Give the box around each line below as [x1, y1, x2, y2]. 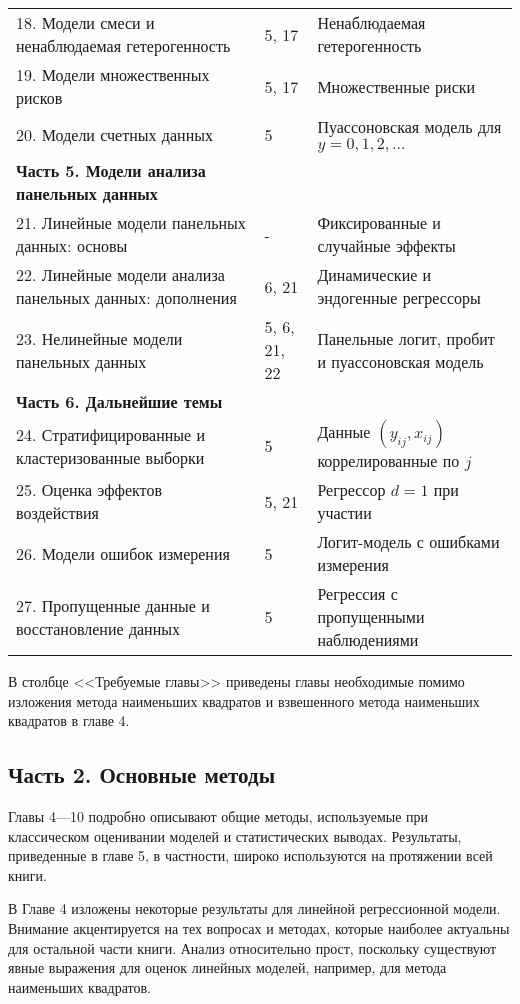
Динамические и [317, 263, 432, 286]
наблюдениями [317, 628, 419, 651]
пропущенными [317, 605, 425, 628]
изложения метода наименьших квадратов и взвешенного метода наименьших [8, 690, 480, 711]
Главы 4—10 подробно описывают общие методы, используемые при [8, 805, 429, 826]
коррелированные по [317, 449, 460, 472]
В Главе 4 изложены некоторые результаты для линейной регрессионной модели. [8, 898, 501, 919]
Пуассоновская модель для [317, 115, 502, 138]
